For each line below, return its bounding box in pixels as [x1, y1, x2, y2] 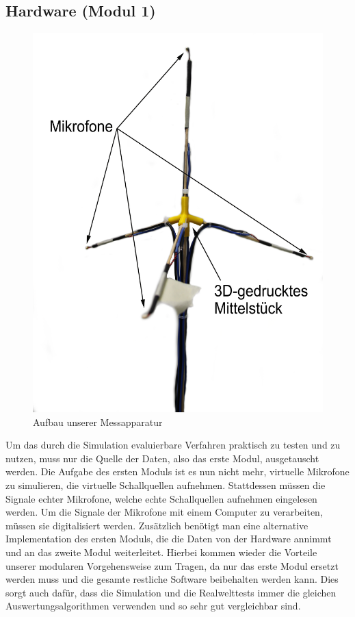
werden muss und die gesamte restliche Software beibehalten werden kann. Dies [5, 572, 339, 586]
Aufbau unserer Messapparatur [33, 414, 163, 429]
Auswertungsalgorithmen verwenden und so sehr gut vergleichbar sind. [5, 599, 301, 613]
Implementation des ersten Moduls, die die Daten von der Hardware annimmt [5, 531, 332, 546]
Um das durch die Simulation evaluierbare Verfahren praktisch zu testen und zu [5, 438, 341, 452]
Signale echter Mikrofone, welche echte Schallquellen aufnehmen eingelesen [5, 491, 317, 505]
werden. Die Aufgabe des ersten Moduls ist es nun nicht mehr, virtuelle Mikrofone [5, 464, 350, 479]
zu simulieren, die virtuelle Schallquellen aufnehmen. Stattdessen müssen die [5, 477, 326, 492]
